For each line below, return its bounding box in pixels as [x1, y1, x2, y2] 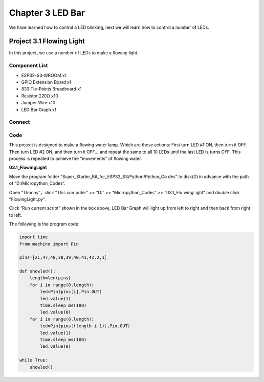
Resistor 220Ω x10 [21, 93, 58, 99]
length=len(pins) [29, 275, 71, 281]
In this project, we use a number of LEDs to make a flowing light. [9, 50, 139, 56]
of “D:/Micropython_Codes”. [9, 180, 66, 186]
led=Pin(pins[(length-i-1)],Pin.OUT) [40, 323, 131, 329]
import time [19, 234, 48, 240]
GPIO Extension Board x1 [21, 79, 71, 85]
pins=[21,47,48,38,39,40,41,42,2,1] [19, 255, 108, 260]
